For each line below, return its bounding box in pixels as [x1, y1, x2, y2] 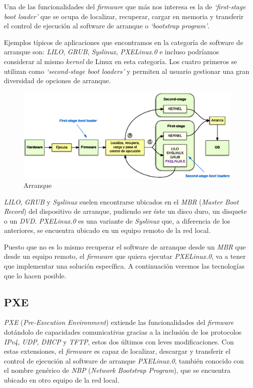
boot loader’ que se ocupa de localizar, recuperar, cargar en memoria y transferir [4, 11, 244, 21]
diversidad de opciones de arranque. [4, 75, 111, 86]
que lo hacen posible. [4, 270, 66, 280]
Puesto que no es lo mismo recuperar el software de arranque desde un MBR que [4, 241, 246, 251]
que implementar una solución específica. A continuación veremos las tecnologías [4, 261, 245, 271]
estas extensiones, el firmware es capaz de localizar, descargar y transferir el [4, 346, 231, 356]
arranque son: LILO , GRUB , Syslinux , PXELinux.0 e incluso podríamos [4, 46, 219, 57]
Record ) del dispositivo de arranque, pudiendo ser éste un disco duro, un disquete [4, 206, 247, 216]
